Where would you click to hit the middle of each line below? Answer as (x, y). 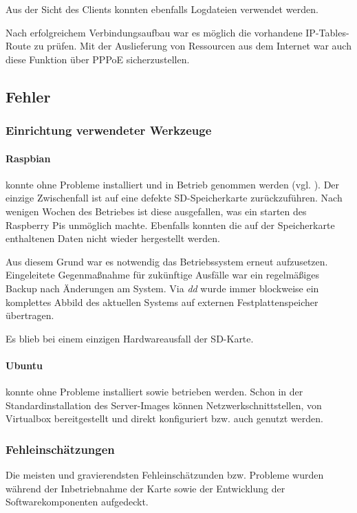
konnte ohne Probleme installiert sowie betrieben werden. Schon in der (154, 392)
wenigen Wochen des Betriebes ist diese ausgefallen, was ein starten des (156, 211)
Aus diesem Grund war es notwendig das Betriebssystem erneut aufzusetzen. (167, 261)
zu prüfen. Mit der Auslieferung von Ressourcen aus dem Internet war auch (193, 46)
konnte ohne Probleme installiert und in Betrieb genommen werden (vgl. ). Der (173, 184)
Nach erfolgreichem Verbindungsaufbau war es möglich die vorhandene (154, 32)
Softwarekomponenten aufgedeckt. (77, 502)
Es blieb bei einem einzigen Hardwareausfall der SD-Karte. (130, 338)
